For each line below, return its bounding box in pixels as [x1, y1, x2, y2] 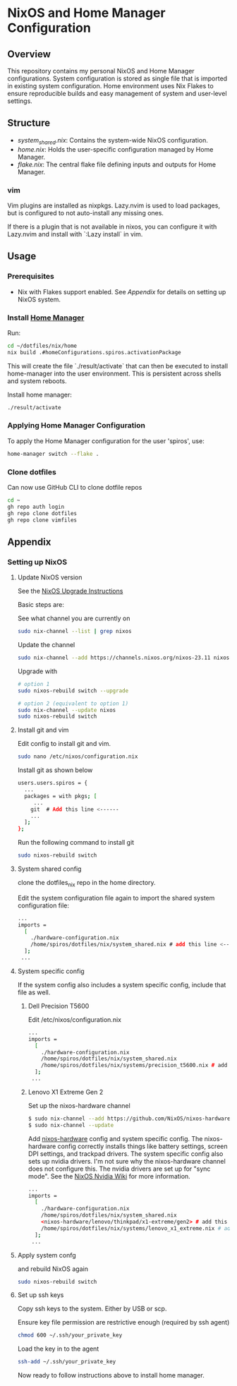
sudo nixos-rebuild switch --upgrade [17, 687, 129, 694]
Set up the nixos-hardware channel [28, 1101, 130, 1109]
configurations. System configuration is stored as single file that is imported [7, 74, 228, 83]
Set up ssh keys [17, 1291, 64, 1299]
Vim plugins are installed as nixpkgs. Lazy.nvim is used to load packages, [7, 201, 221, 210]
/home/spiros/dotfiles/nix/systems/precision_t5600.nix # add [41, 1062, 228, 1069]
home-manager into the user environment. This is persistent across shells [7, 369, 221, 378]
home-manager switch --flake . [7, 450, 99, 457]
